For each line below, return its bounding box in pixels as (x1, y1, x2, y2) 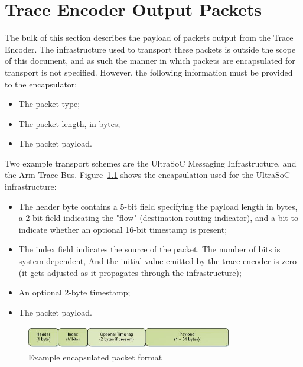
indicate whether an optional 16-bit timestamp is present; (18, 223, 227, 235)
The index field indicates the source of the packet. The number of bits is (18, 243, 281, 255)
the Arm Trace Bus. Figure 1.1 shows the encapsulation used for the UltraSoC (5, 168, 290, 181)
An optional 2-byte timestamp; (18, 286, 131, 298)
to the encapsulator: (5, 77, 77, 90)
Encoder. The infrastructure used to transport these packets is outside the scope (5, 43, 296, 55)
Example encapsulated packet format (28, 350, 162, 363)
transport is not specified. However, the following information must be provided (5, 66, 293, 78)
